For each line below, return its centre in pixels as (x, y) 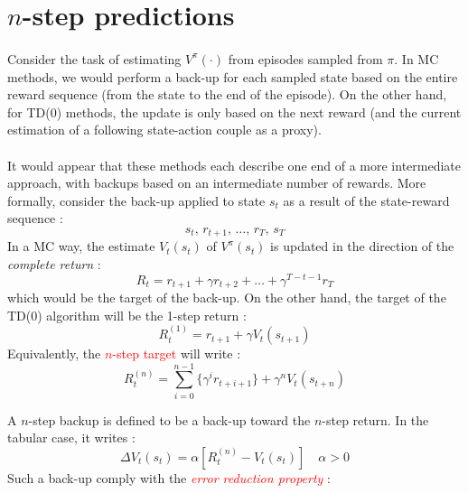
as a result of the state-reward (366, 200)
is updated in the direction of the (362, 246)
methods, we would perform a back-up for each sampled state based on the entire (233, 76)
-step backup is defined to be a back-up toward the (169, 419)
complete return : (54, 263)
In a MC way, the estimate (81, 246)
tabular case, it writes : (71, 437)
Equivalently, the (54, 353)
